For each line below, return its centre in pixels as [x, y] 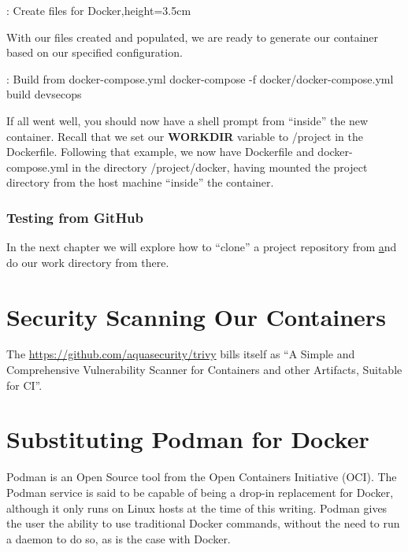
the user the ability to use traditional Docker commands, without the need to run [203, 523]
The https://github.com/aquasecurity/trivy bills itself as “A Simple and [181, 354]
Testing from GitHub [75, 217]
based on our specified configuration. [95, 52]
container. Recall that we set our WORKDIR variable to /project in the [185, 136]
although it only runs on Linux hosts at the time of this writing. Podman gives [197, 508]
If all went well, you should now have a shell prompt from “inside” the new [187, 120]
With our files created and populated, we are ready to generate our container [193, 37]
